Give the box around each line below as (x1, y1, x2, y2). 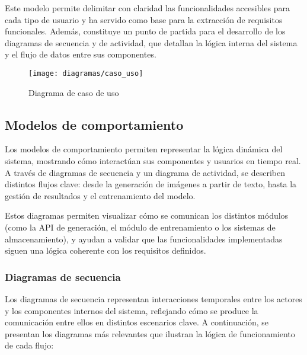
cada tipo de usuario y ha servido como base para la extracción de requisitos (5, 13, 283, 25)
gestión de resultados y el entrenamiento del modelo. (5, 189, 196, 202)
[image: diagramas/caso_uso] (28, 69, 143, 78)
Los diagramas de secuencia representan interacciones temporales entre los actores (5, 292, 302, 305)
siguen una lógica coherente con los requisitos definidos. (5, 244, 206, 257)
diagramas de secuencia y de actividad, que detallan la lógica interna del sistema (5, 36, 298, 49)
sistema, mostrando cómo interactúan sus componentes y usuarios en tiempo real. (5, 155, 301, 167)
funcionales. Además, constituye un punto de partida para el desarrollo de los (5, 25, 286, 37)
